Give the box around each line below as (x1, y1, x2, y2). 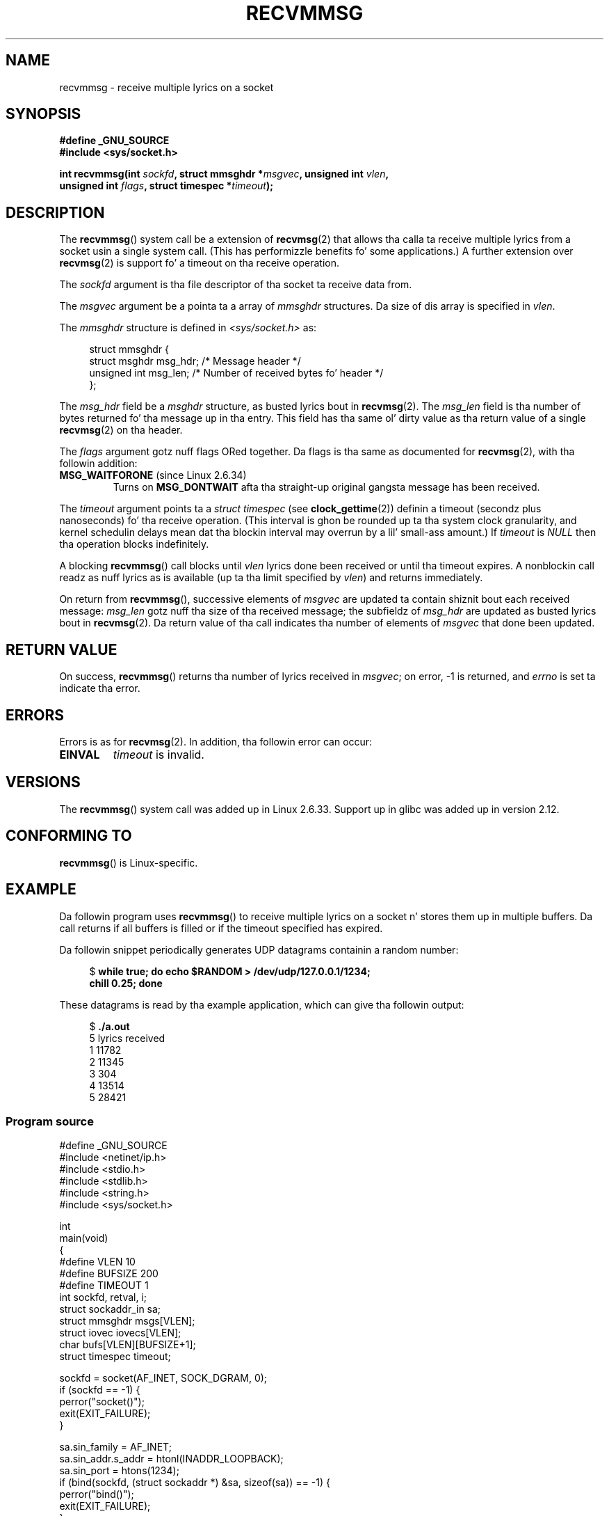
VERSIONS (6, 773, 81, 791)
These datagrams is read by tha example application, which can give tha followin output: (59, 998, 464, 1011)
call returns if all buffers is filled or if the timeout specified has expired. (59, 922, 383, 934)
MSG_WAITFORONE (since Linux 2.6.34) (59, 469, 247, 482)
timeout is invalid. (113, 747, 204, 761)
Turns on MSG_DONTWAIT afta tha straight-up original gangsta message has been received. (113, 481, 540, 494)
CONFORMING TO (6, 827, 132, 845)
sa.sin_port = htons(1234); (59, 1464, 179, 1477)
